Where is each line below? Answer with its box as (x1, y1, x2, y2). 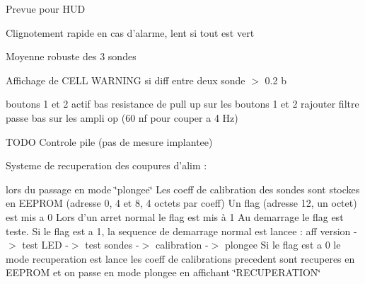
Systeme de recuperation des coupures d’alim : (6, 158, 207, 173)
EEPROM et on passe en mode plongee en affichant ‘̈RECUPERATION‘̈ (6, 265, 321, 280)
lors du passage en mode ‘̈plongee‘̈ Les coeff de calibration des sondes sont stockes (6, 181, 360, 196)
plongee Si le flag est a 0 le (225, 237, 341, 252)
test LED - (22, 237, 69, 252)
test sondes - (85, 237, 139, 252)
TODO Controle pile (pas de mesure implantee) (6, 134, 213, 149)
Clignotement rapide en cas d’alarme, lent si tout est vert (6, 25, 255, 40)
